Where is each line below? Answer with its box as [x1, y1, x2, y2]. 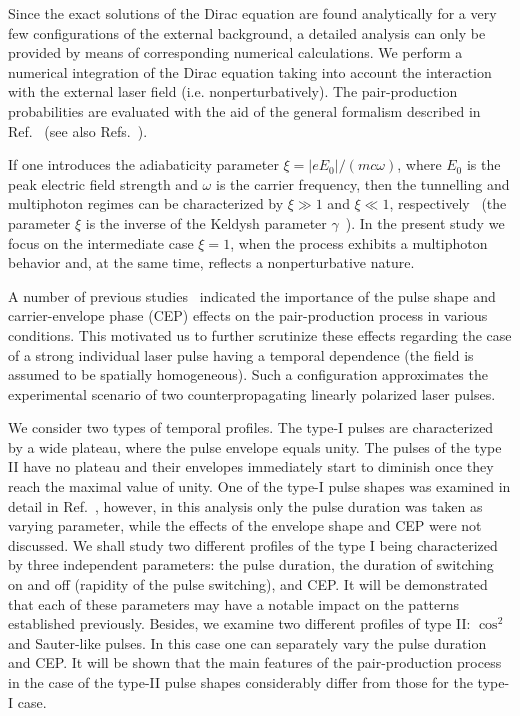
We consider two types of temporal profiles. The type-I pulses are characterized [8, 417, 494, 438]
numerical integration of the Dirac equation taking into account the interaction [8, 61, 492, 82]
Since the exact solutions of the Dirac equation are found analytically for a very [8, 3, 497, 23]
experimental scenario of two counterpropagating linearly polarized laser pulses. [8, 383, 496, 404]
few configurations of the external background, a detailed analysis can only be [8, 22, 486, 43]
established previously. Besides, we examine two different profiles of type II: [8, 613, 471, 634]
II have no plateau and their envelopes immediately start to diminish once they [8, 456, 494, 477]
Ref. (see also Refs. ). [8, 120, 148, 141]
